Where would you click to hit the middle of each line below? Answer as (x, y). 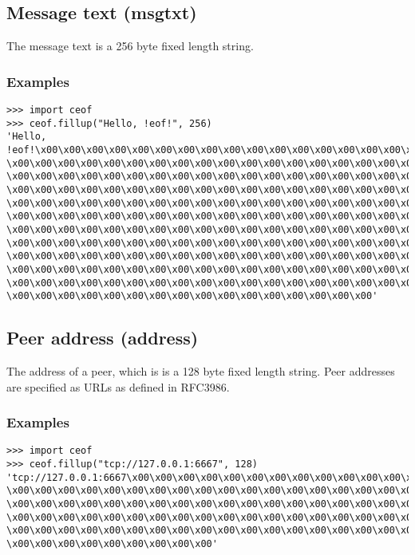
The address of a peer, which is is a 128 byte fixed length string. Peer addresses (201, 371)
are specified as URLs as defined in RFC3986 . (118, 386)
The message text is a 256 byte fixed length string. (130, 46)
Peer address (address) (103, 338)
